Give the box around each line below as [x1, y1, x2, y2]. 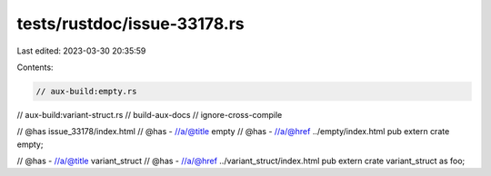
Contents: [16, 62, 54, 73]
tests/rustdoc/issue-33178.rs [16, 14, 245, 34]
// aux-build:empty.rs [35, 86, 137, 96]
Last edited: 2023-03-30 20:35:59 [16, 45, 146, 56]
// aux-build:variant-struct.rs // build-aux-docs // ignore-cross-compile [16, 109, 283, 120]
